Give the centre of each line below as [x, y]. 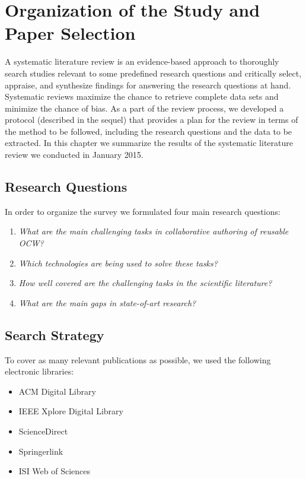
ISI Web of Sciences [55, 471]
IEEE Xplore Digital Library [71, 411]
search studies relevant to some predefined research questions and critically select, [153, 73]
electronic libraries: [39, 371]
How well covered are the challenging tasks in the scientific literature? [145, 283]
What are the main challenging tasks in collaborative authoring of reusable [154, 231]
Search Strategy [55, 334]
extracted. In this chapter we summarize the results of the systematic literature [149, 143]
